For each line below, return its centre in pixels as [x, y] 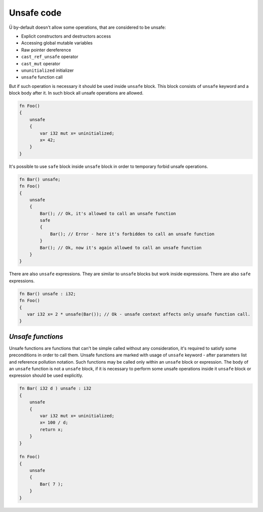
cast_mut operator [41, 63]
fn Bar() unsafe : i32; [48, 294]
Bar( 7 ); [51, 484]
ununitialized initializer [47, 70]
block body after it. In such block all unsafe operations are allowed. [76, 93]
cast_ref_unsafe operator [50, 57]
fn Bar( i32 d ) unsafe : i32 [55, 389]
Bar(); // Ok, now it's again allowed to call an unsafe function [121, 247]
